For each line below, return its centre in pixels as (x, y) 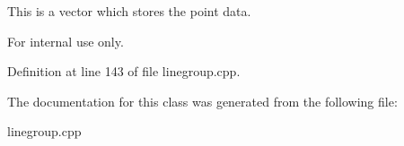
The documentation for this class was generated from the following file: (202, 101)
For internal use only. (66, 41)
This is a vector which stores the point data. (129, 11)
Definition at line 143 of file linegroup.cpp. (124, 71)
